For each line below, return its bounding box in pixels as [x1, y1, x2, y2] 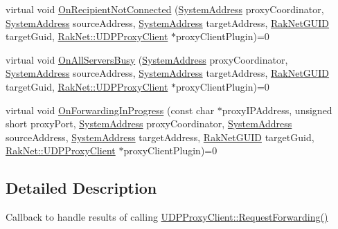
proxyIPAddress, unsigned [222, 102, 332, 117]
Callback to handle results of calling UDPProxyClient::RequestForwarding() [6, 210, 328, 224]
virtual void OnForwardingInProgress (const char [6, 102, 215, 117]
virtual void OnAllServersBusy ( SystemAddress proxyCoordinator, [6, 52, 288, 66]
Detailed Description [6, 177, 157, 199]
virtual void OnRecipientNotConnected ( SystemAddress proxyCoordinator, [6, 2, 324, 16]
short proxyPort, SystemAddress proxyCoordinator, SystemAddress [6, 116, 292, 131]
